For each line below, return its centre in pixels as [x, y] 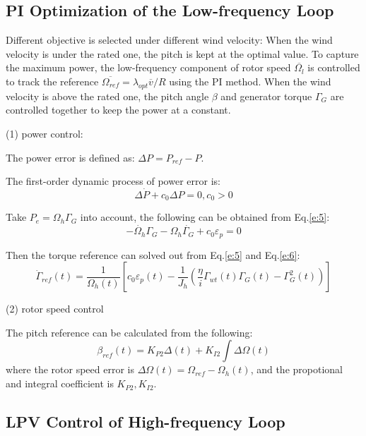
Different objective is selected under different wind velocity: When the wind [169, 40]
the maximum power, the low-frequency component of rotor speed [148, 67]
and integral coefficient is [60, 383]
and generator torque [266, 96]
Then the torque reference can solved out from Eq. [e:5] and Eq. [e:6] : [153, 254]
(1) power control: [45, 133]
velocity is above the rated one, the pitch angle [107, 96]
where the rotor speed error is [70, 369]
